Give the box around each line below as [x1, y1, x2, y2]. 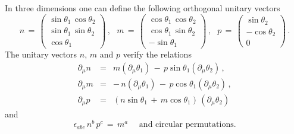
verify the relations [123, 48, 192, 60]
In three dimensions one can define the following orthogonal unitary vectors [5, 2, 280, 14]
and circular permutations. [139, 120, 236, 129]
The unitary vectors [5, 48, 77, 60]
